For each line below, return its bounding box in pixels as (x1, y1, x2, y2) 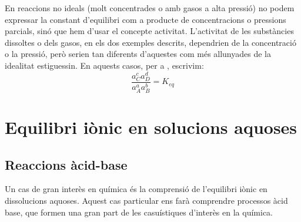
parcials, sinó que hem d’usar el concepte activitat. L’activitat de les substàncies (5, 25, 294, 37)
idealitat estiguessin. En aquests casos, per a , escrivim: (5, 59, 204, 71)
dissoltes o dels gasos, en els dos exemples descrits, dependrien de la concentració (5, 36, 296, 48)
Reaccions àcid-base (5, 155, 128, 173)
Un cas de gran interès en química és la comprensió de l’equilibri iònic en (5, 183, 267, 195)
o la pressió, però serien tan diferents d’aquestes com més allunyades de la (5, 48, 271, 60)
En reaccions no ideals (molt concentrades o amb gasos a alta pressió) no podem (5, 2, 295, 14)
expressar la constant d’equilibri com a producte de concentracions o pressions (5, 13, 286, 25)
